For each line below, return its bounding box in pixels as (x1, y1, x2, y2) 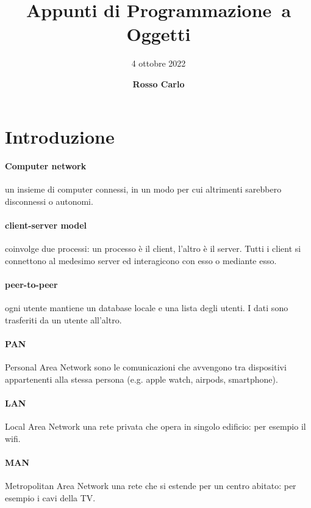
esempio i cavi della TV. (5, 491, 96, 504)
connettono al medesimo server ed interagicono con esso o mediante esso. (5, 254, 277, 267)
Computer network (5, 160, 87, 172)
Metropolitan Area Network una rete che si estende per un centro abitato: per (5, 479, 296, 492)
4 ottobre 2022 (131, 57, 186, 70)
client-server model (5, 219, 87, 232)
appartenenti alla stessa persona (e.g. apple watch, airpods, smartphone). (5, 373, 278, 386)
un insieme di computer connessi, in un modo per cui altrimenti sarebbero (5, 183, 282, 196)
